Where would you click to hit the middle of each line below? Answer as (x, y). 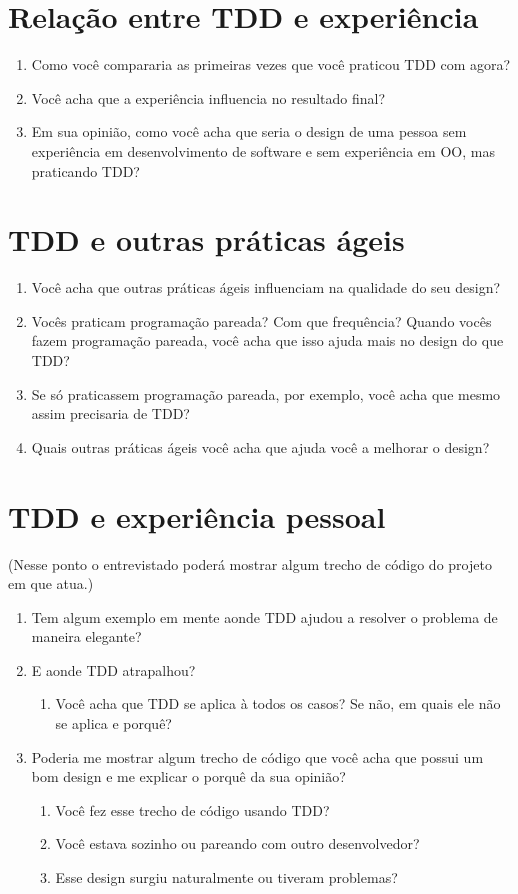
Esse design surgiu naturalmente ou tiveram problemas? (226, 877)
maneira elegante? (86, 636)
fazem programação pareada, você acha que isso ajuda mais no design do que (267, 340)
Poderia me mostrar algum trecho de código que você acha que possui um (257, 756)
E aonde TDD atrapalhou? (113, 669)
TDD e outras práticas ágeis (206, 239)
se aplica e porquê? (113, 723)
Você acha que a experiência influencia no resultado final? (208, 97)
